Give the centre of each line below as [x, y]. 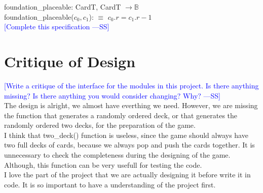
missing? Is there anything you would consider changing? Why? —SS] [112, 95]
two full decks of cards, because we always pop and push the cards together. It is [129, 145]
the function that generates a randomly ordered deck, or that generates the [121, 115]
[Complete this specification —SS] [57, 27]
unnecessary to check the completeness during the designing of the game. [117, 155]
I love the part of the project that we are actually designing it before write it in [127, 175]
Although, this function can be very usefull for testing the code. [103, 164]
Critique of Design [70, 61]
